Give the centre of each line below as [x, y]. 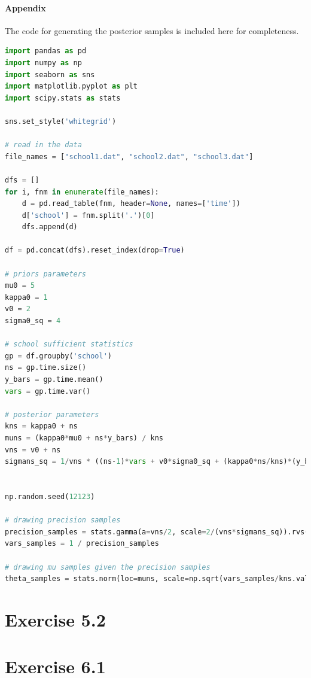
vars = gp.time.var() [48, 391]
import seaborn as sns [50, 75]
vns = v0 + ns [33, 450]
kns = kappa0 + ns [41, 426]
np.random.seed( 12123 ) [50, 496]
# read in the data [43, 145]
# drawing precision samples [63, 520]
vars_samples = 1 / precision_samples [82, 544]
